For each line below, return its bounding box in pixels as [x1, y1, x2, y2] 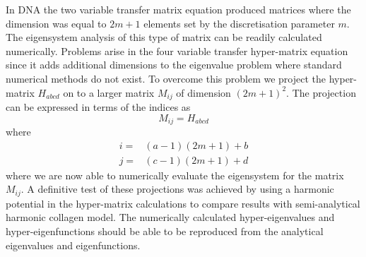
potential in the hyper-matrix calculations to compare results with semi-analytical [6, 196, 360, 210]
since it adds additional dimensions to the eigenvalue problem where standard [6, 57, 342, 72]
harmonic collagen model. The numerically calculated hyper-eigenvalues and [6, 210, 335, 225]
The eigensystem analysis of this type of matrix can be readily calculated [6, 30, 322, 44]
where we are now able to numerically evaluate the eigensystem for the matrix [6, 167, 344, 182]
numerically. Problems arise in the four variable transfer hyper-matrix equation [6, 43, 348, 58]
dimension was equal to [6, 16, 107, 30]
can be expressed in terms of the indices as [6, 100, 191, 114]
